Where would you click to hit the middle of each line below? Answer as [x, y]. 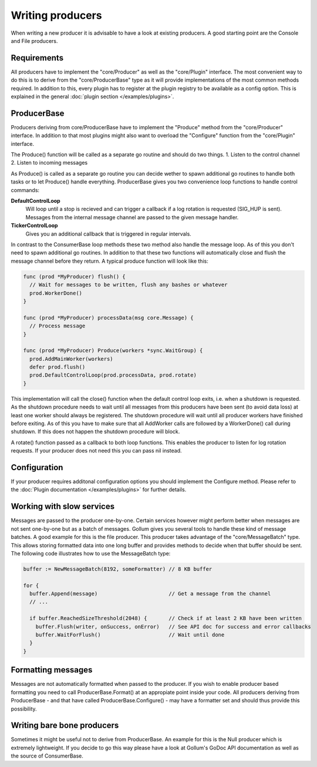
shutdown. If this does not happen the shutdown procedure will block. [95, 431]
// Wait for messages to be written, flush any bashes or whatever [129, 285]
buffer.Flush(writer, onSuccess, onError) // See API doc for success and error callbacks [173, 627]
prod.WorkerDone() [56, 293]
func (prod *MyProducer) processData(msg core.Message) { [108, 318]
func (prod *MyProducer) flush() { [74, 277]
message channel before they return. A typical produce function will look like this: [109, 261]
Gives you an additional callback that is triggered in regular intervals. [109, 234]
